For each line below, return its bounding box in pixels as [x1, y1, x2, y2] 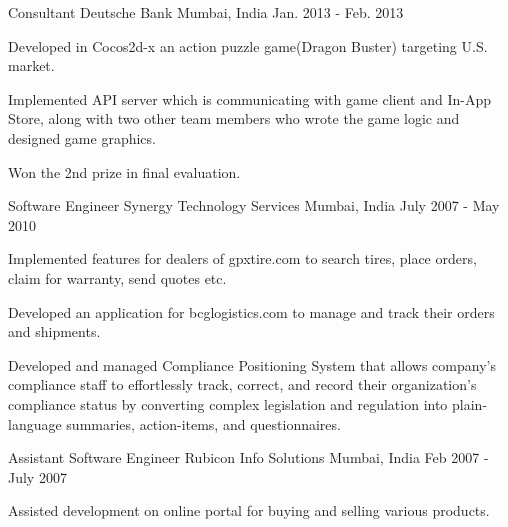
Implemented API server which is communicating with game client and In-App [8, 88, 491, 109]
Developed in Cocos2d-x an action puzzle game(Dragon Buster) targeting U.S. [8, 35, 488, 56]
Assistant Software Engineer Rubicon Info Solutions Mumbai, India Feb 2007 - [8, 447, 489, 468]
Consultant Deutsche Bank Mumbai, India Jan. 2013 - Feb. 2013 [8, 2, 404, 22]
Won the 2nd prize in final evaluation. [8, 161, 241, 182]
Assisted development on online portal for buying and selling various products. [8, 500, 490, 521]
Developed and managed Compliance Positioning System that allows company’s [8, 354, 496, 375]
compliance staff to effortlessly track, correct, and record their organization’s [8, 374, 477, 395]
